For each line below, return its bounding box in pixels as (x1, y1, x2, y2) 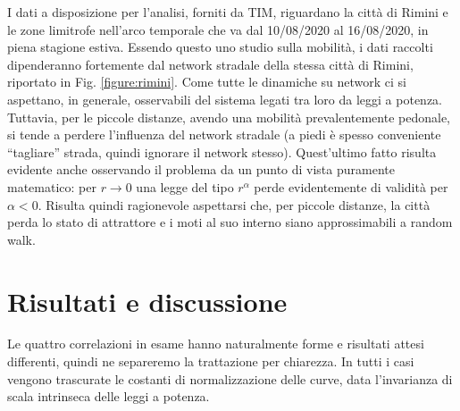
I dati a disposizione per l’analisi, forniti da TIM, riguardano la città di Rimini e (7, 3, 448, 21)
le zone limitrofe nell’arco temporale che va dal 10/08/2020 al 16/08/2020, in (7, 20, 429, 38)
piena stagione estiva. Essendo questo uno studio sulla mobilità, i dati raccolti (7, 38, 433, 56)
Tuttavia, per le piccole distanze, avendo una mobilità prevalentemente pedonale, (7, 107, 450, 126)
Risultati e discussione (7, 282, 288, 319)
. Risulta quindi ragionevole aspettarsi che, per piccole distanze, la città (38, 195, 431, 214)
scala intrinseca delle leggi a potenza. (7, 387, 210, 406)
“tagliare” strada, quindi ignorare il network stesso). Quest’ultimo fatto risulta (7, 142, 437, 161)
